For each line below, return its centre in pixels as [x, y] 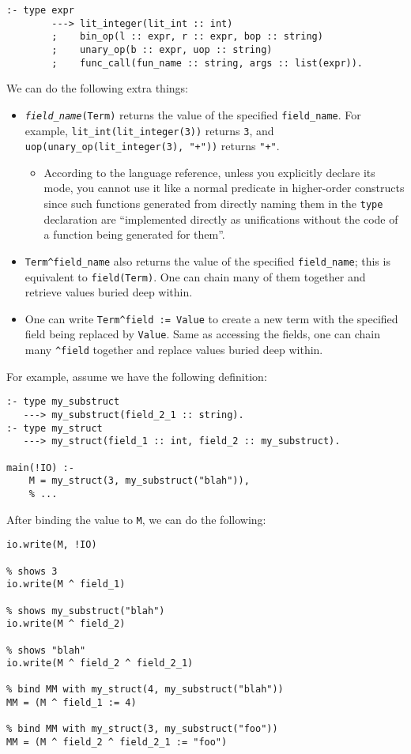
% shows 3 [32, 571]
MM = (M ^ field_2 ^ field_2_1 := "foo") [117, 743]
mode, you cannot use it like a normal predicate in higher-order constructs [224, 188]
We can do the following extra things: [97, 88]
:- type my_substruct [63, 402]
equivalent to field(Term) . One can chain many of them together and [195, 276]
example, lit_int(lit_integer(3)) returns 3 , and [149, 130]
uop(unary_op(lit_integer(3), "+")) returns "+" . [152, 146]
